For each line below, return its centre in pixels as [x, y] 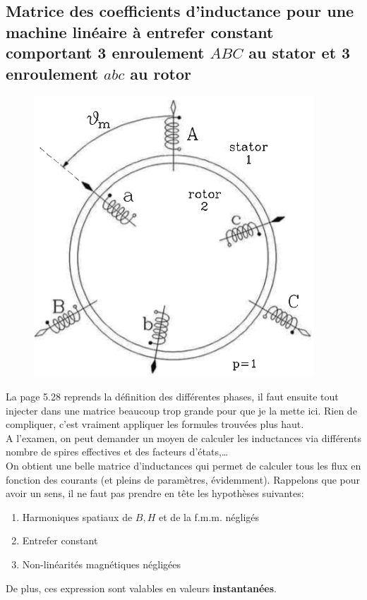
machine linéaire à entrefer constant [140, 31]
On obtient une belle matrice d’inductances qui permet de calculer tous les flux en [183, 465]
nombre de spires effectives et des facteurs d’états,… [117, 452]
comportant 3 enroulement [105, 53]
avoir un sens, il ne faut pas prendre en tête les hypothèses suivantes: [155, 493]
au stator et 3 [300, 53]
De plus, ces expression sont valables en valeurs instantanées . [141, 588]
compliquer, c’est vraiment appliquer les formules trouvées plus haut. [155, 424]
